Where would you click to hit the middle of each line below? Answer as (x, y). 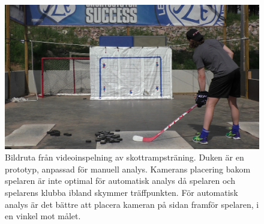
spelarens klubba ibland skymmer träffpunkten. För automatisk (121, 192)
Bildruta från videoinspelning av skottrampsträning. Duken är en (124, 157)
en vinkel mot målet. (43, 216)
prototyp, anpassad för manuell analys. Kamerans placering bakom (128, 169)
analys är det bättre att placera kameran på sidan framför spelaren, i (132, 204)
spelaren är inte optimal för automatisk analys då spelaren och (120, 181)
